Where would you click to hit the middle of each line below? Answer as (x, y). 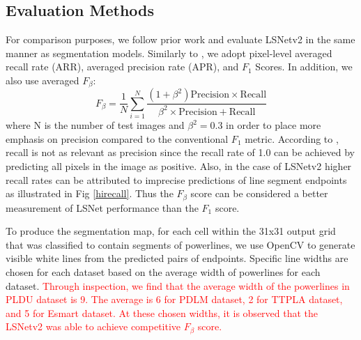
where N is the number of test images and (95, 125)
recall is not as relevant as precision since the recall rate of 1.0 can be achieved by (180, 152)
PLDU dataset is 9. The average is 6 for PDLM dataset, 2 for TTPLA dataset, (174, 299)
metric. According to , (292, 138)
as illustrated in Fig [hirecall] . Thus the (90, 193)
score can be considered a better (259, 193)
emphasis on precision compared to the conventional (117, 138)
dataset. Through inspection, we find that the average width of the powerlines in (178, 285)
